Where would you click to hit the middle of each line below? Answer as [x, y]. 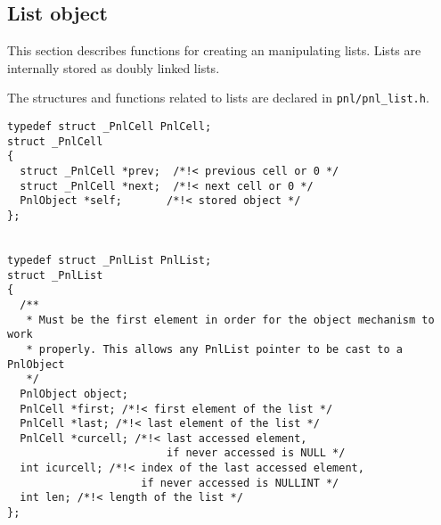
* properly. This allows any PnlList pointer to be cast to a [214, 349]
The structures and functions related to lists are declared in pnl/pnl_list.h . [218, 98]
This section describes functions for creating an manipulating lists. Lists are [214, 50]
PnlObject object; [74, 394]
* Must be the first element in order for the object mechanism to [230, 320]
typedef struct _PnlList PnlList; [110, 260]
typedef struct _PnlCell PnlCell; [110, 127]
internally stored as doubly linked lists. [114, 67]
